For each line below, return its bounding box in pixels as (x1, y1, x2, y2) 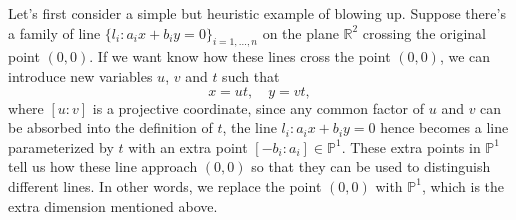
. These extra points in (341, 136, 481, 157)
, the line (222, 117, 277, 138)
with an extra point (128, 136, 248, 157)
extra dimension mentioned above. (8, 195, 218, 216)
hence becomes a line (380, 117, 509, 138)
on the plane (262, 22, 339, 43)
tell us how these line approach (8, 156, 198, 177)
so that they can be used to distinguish (251, 156, 491, 177)
